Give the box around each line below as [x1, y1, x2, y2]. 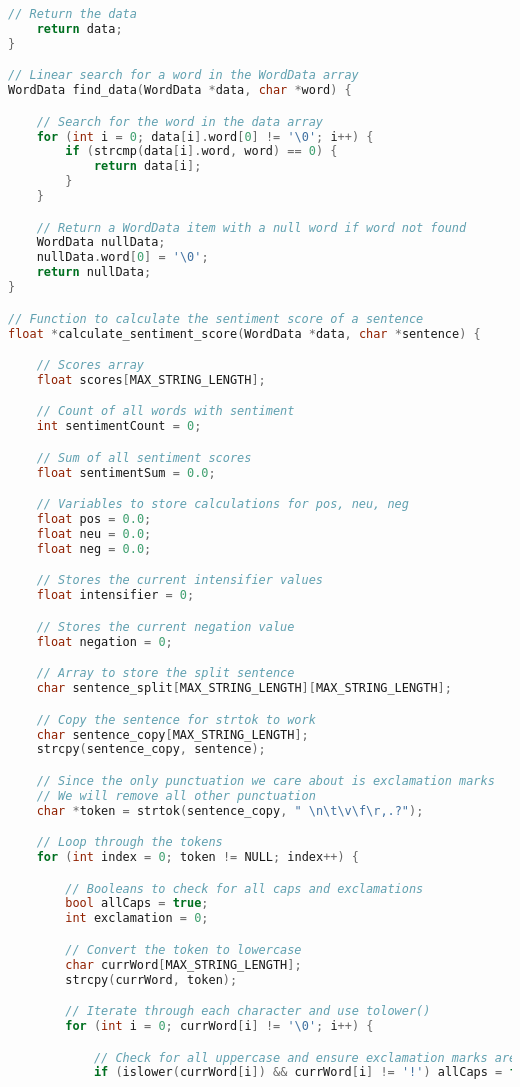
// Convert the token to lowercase [65, 942, 302, 957]
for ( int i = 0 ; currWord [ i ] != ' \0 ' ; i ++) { [65, 1019, 374, 1034]
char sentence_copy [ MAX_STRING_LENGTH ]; [36, 727, 309, 742]
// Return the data [8, 7, 137, 21]
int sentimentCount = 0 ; [36, 419, 202, 434]
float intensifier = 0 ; [36, 588, 195, 603]
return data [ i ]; [93, 159, 202, 174]
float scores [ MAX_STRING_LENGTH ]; [36, 372, 266, 387]
